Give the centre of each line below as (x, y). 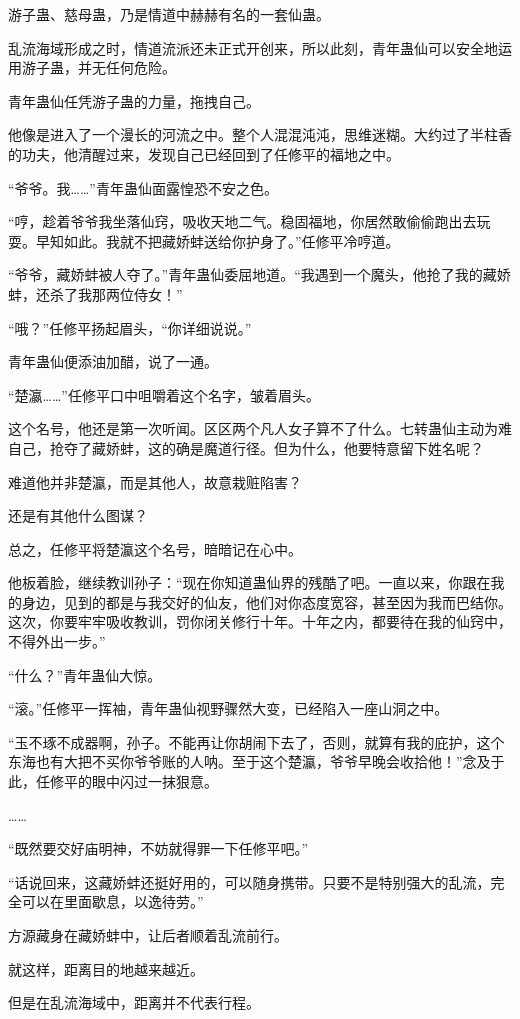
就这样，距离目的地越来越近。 (106, 968)
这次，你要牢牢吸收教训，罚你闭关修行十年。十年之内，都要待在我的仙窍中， (260, 621)
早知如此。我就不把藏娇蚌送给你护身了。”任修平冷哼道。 (217, 240)
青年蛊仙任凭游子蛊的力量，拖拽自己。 (134, 100)
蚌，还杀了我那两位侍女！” (95, 293)
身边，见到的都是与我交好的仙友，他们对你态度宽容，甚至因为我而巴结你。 (266, 601)
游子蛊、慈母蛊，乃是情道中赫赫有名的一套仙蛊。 (169, 14)
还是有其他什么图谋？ (78, 515)
